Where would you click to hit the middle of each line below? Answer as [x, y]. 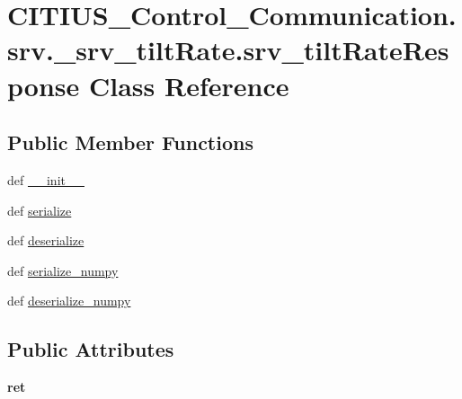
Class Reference [189, 85]
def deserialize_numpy [69, 301]
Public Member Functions [130, 142]
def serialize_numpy [63, 270]
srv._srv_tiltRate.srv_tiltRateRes [228, 50]
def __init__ [46, 179]
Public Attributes [91, 349]
